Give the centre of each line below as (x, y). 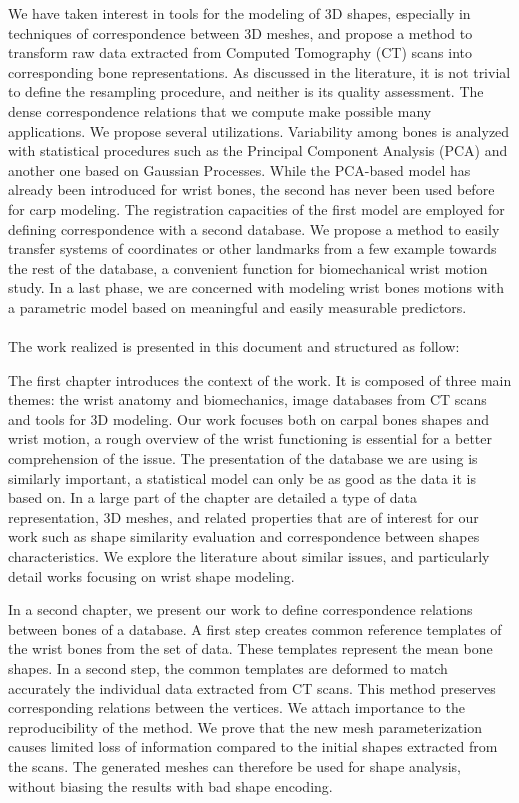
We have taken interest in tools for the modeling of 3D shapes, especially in (239, 13)
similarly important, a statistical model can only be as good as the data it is (242, 477)
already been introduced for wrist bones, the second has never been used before (251, 189)
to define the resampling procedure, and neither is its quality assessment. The (246, 91)
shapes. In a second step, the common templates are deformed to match (228, 668)
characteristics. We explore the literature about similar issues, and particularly (249, 556)
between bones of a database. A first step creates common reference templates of (255, 628)
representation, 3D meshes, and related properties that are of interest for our (243, 516)
